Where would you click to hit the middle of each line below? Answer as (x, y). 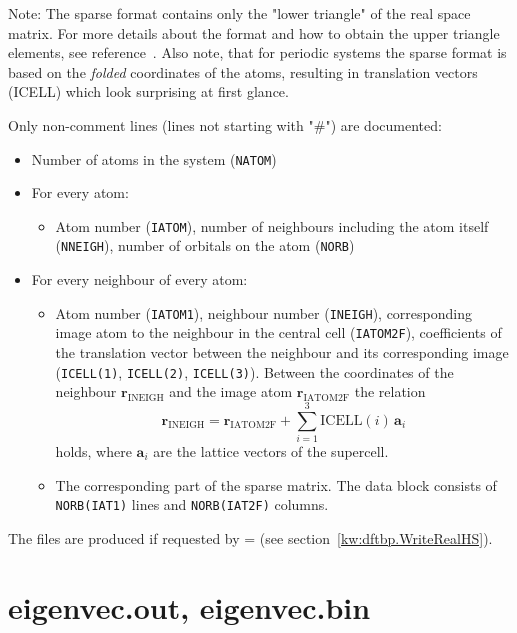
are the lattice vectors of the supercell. (271, 451)
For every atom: (80, 192)
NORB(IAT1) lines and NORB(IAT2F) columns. (192, 504)
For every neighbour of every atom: (139, 279)
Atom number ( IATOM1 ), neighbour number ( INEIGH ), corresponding (263, 312)
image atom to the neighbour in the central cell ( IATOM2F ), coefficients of (278, 332)
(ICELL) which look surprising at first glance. (148, 91)
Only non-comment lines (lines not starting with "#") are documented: (225, 124)
